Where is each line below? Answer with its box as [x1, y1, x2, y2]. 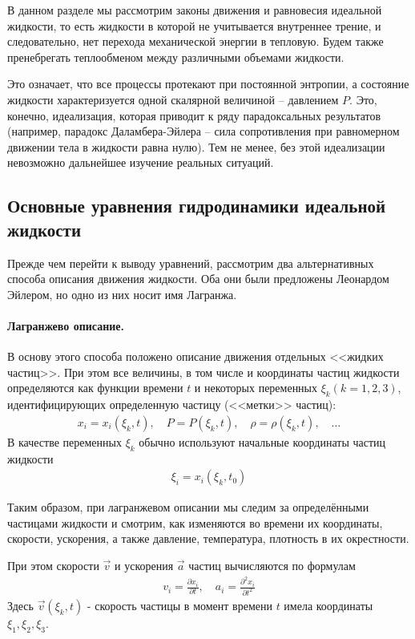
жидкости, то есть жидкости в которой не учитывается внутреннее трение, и [7, 17, 381, 34]
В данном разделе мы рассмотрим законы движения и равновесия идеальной [7, 2, 382, 18]
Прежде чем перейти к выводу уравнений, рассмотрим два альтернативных [7, 254, 374, 271]
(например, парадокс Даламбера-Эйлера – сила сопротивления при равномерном [7, 123, 400, 140]
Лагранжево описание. [7, 317, 124, 334]
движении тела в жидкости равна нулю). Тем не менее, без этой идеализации [7, 138, 385, 155]
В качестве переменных [7, 433, 122, 450]
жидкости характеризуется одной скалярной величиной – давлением [7, 91, 339, 107]
